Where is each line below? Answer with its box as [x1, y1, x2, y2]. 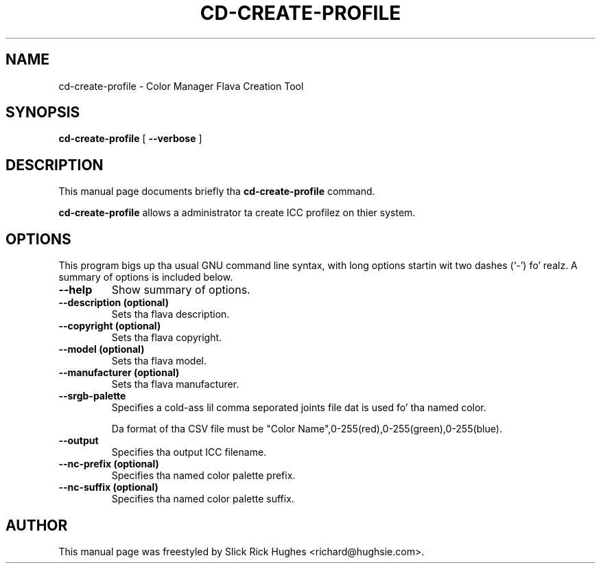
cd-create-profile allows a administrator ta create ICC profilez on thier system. [58, 207, 416, 219]
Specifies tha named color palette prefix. [111, 469, 296, 482]
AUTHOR [5, 516, 68, 534]
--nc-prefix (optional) [58, 458, 159, 470]
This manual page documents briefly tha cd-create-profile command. [58, 185, 375, 198]
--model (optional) [58, 343, 145, 356]
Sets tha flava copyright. [111, 332, 222, 344]
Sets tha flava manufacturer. [111, 378, 239, 391]
